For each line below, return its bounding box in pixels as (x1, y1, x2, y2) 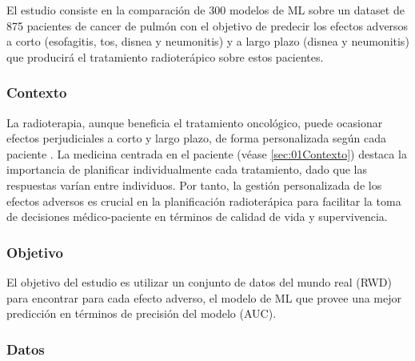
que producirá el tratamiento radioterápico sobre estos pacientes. (6, 48, 324, 65)
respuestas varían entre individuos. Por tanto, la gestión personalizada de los (6, 176, 382, 193)
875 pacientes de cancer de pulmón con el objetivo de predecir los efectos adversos (6, 17, 409, 34)
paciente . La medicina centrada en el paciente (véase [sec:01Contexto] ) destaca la (6, 145, 407, 162)
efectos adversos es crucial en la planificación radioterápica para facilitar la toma (6, 192, 401, 209)
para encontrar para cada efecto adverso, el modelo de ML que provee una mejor (6, 289, 402, 306)
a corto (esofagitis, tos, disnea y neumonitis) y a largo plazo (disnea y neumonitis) (6, 33, 409, 50)
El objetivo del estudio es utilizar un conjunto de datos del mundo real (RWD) (6, 273, 392, 290)
